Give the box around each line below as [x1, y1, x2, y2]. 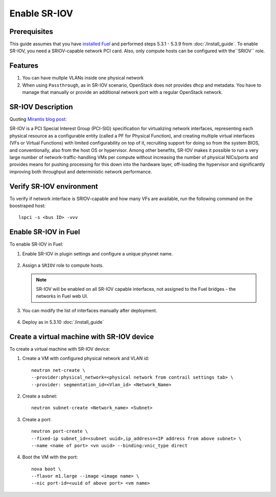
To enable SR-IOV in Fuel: [9, 241, 63, 247]
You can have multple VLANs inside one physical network [22, 75, 144, 81]
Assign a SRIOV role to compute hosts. [22, 262, 104, 269]
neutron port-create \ [31, 428, 88, 434]
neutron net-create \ [31, 367, 85, 373]
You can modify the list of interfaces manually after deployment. [22, 307, 157, 313]
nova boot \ [31, 466, 61, 472]
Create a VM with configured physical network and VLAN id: [22, 355, 149, 362]
